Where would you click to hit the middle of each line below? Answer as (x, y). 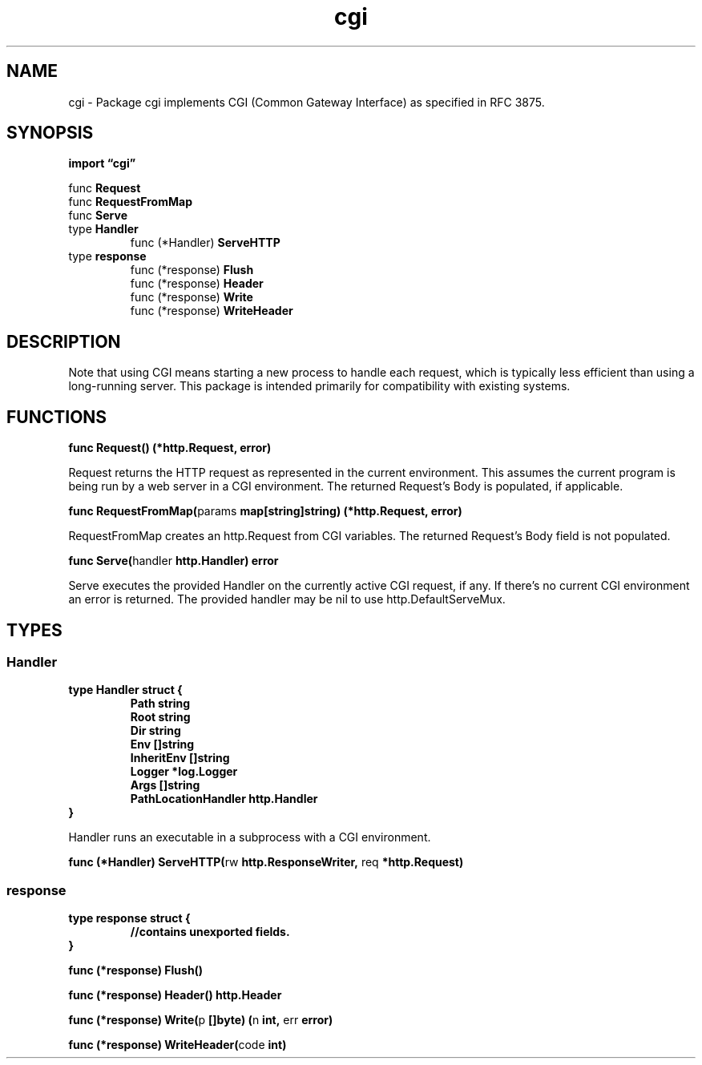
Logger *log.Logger (184, 772)
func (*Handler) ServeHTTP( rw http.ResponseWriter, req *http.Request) (266, 862)
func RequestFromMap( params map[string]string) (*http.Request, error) (265, 511)
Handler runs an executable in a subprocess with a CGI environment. (250, 837)
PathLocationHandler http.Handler (224, 799)
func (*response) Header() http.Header (175, 995)
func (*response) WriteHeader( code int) (178, 1045)
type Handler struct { (125, 690)
